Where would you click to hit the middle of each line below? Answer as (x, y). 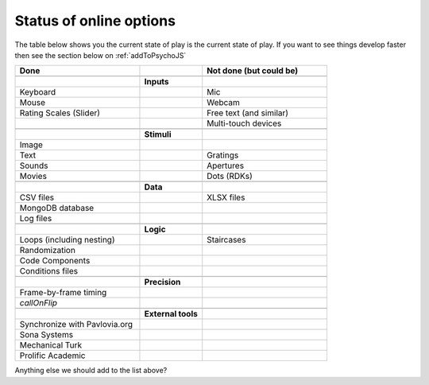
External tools (171, 314)
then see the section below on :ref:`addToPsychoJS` (100, 55)
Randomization (47, 251)
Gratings (223, 155)
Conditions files (49, 271)
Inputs (157, 82)
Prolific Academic (52, 356)
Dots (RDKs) (230, 177)
